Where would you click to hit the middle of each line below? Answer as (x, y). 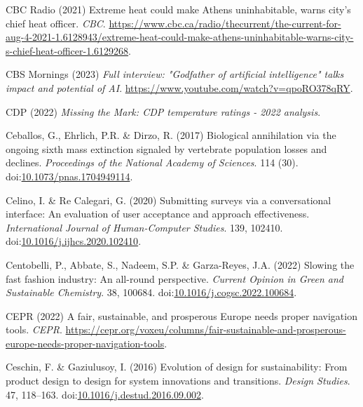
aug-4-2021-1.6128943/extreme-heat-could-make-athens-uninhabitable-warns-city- (180, 37)
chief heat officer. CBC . (56, 23)
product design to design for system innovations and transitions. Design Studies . (178, 381)
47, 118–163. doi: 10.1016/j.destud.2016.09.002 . (105, 394)
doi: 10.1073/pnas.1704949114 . (69, 176)
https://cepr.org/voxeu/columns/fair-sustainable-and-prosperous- (206, 329)
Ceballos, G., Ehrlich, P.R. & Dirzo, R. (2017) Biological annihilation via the (171, 135)
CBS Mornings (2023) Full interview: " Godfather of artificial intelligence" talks (175, 74)
